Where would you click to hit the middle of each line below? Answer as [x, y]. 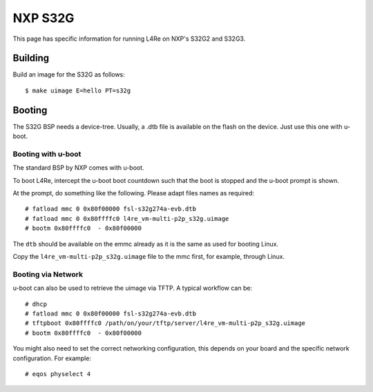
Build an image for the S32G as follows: [69, 75]
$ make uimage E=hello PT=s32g [78, 90]
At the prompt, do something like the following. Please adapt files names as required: [134, 193]
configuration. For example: [52, 358]
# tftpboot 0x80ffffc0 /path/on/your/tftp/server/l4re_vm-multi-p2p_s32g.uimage [165, 323]
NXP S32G [44, 18]
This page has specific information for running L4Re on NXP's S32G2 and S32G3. [129, 39]
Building [31, 58]
